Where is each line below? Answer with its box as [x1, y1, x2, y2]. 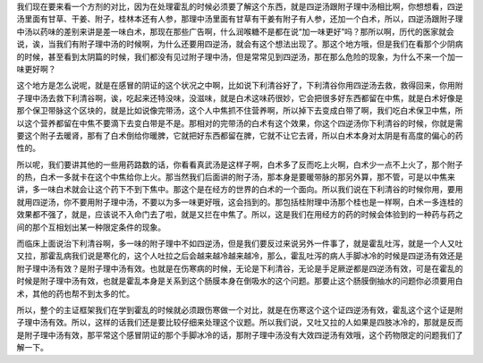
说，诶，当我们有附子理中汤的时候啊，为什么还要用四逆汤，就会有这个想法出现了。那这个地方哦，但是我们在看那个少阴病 [16, 38, 463, 49]
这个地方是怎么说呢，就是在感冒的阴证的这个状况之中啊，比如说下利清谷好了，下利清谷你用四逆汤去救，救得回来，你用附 [16, 80, 463, 91]
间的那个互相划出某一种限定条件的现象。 [16, 222, 165, 232]
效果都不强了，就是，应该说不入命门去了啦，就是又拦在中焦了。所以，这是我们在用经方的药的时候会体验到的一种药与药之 [16, 209, 463, 220]
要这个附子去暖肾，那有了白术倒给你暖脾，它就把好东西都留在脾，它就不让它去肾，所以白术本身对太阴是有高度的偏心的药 [16, 130, 463, 140]
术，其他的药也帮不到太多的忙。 [16, 288, 134, 299]
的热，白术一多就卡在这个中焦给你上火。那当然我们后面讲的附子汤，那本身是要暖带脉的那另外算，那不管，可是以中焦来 [16, 172, 455, 182]
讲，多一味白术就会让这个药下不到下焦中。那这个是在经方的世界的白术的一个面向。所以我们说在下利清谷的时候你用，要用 [16, 184, 463, 195]
